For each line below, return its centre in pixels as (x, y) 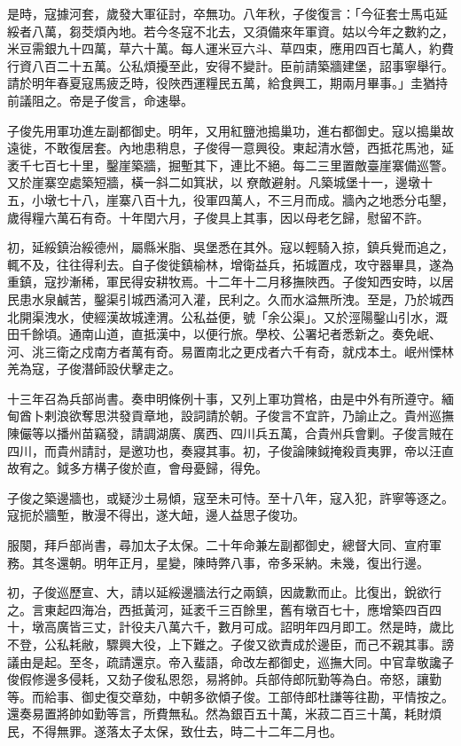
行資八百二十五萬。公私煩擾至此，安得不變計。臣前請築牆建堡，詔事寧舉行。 (230, 65)
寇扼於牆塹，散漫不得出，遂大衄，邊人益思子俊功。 (156, 515)
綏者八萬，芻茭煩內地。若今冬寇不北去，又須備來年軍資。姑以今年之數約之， (230, 31)
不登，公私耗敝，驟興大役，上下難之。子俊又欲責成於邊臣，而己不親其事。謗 (230, 644)
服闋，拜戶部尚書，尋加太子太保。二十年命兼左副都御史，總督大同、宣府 (218, 545)
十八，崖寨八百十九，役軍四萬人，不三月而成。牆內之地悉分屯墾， (261, 199)
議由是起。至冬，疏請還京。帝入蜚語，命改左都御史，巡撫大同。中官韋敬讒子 (230, 661)
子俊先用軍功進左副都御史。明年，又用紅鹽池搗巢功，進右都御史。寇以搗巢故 (230, 130)
